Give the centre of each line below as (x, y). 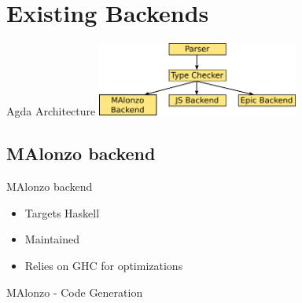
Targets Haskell (62, 212)
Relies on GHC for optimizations (104, 265)
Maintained (52, 239)
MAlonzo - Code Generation (75, 292)
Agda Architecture (51, 111)
